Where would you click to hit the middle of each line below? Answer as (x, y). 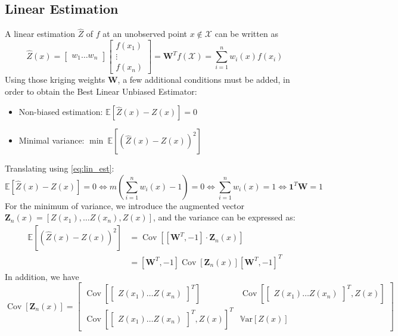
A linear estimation (40, 34)
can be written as (246, 34)
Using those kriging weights (55, 80)
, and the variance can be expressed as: (224, 217)
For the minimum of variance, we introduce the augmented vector (125, 205)
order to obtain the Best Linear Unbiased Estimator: (101, 91)
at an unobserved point (145, 34)
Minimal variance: (52, 140)
